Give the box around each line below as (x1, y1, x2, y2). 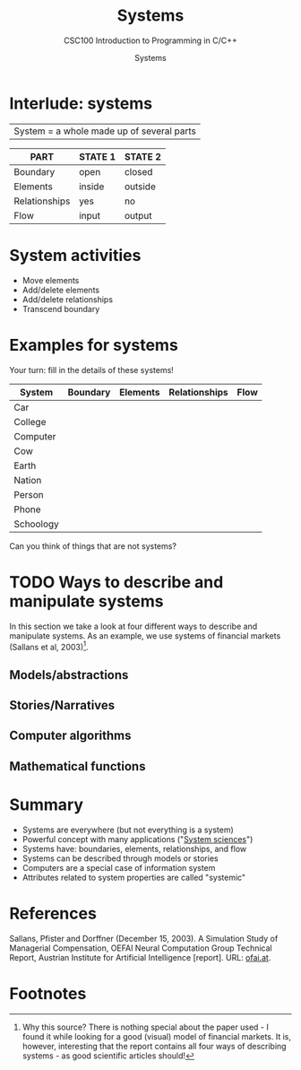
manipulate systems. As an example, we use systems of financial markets (9, 630, 281, 641)
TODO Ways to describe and (9, 571, 224, 592)
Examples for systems (9, 335, 179, 355)
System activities (9, 245, 142, 265)
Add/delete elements (21, 284, 100, 295)
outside (124, 180, 157, 193)
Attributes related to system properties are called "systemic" (21, 872, 246, 883)
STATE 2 (124, 150, 161, 162)
